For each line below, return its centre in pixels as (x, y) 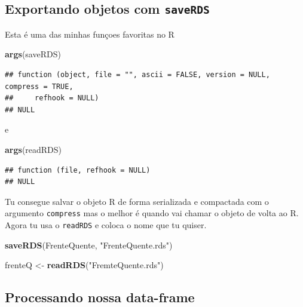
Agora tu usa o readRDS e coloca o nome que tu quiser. (106, 224)
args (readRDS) (33, 149)
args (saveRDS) (33, 54)
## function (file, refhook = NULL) (78, 170)
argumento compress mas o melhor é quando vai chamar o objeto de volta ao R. (152, 213)
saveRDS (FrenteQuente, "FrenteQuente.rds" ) (89, 245)
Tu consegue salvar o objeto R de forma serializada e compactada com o (137, 201)
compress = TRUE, (39, 86)
